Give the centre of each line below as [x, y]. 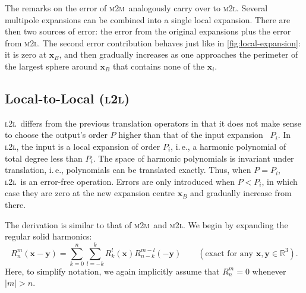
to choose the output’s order [56, 135]
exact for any [229, 253]
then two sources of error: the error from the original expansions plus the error [148, 31]
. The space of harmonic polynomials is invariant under [193, 158]
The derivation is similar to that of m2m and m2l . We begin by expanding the [146, 224]
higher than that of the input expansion [191, 135]
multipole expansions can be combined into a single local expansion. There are [148, 19]
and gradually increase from [241, 193]
